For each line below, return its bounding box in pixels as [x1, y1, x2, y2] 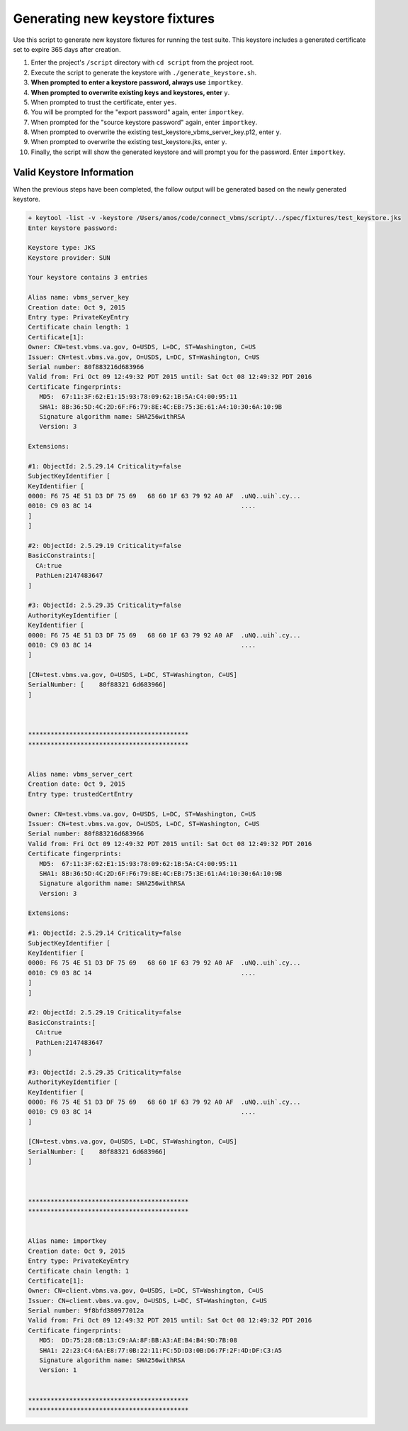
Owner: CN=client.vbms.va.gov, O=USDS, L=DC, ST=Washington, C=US [28, 1287, 263, 1295]
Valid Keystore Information [13, 166, 135, 178]
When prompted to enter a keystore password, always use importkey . [30, 78, 244, 87]
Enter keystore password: [28, 224, 118, 232]
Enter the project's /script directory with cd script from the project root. [30, 58, 254, 67]
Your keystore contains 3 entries [28, 273, 148, 282]
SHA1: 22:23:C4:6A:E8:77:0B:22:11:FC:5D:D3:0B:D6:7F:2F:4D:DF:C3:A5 [39, 1346, 283, 1354]
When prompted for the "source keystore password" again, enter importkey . [30, 118, 258, 126]
